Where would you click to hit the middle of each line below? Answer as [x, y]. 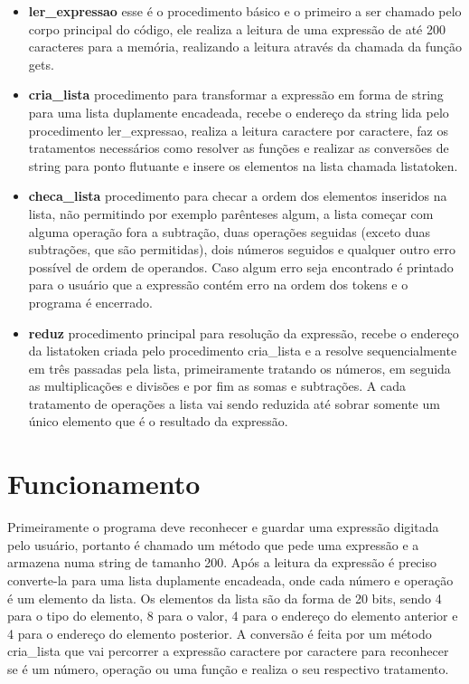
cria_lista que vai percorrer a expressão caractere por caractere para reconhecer [228, 651]
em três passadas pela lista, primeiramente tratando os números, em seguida [239, 368]
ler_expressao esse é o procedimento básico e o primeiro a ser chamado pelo [245, 11]
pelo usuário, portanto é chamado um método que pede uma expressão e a [213, 544]
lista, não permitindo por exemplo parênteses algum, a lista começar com [231, 213]
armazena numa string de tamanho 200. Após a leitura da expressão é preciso [222, 562]
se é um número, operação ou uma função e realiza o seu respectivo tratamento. [228, 668]
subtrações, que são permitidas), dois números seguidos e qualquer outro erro [242, 249]
